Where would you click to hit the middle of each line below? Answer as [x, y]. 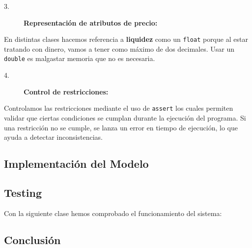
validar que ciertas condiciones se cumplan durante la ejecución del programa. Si [125, 117]
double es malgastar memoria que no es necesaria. [80, 58]
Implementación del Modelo [76, 164]
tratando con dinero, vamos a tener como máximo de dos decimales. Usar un [119, 48]
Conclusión [32, 239]
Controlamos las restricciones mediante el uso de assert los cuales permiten [119, 108]
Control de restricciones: [66, 91]
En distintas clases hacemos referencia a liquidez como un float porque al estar [126, 39]
